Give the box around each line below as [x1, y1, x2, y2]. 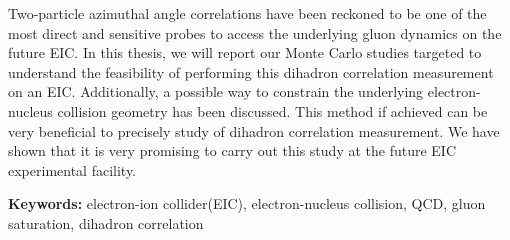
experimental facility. [8, 159, 137, 180]
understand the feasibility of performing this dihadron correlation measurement [8, 61, 494, 82]
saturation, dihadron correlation [8, 212, 204, 233]
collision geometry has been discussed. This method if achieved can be [57, 100, 488, 121]
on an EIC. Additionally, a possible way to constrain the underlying [8, 81, 424, 102]
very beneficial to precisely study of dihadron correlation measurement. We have [8, 120, 500, 141]
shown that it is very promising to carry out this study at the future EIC [8, 140, 457, 161]
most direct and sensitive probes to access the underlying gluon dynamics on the [8, 22, 502, 43]
